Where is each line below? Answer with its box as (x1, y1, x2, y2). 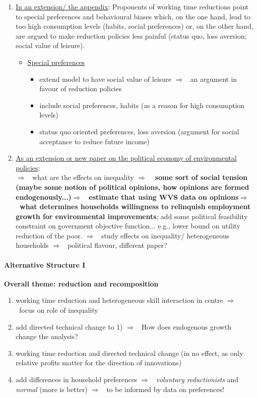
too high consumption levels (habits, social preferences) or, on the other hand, (15, 21, 254, 31)
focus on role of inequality (19, 305, 98, 315)
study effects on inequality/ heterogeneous (101, 230, 230, 240)
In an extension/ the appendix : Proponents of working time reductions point (15, 1, 249, 11)
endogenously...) (15, 191, 72, 202)
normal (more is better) (15, 384, 88, 394)
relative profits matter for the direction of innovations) (15, 357, 182, 368)
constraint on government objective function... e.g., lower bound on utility (15, 221, 241, 231)
